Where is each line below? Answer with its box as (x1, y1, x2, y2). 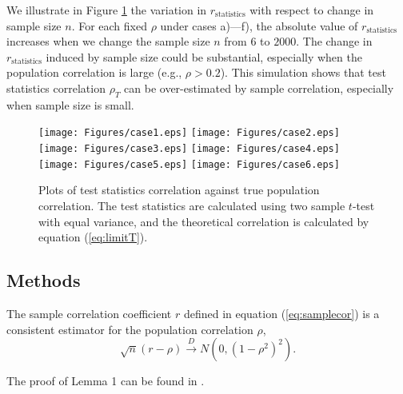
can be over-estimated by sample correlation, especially (124, 79, 394, 96)
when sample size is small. (6, 96, 134, 113)
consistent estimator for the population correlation (6, 320, 253, 337)
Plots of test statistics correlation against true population (38, 181, 320, 198)
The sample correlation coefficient (6, 304, 172, 321)
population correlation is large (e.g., (6, 64, 182, 81)
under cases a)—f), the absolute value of (160, 17, 358, 34)
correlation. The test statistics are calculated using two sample (38, 197, 345, 213)
